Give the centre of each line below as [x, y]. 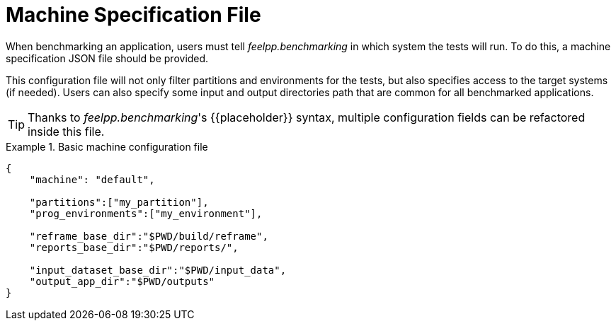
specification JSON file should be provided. [107, 58]
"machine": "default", [92, 179]
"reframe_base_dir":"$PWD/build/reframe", [149, 236]
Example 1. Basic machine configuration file [107, 146]
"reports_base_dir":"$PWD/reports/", [134, 247]
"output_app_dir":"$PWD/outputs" [122, 281]
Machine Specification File [133, 15]
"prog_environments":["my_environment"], [146, 213]
